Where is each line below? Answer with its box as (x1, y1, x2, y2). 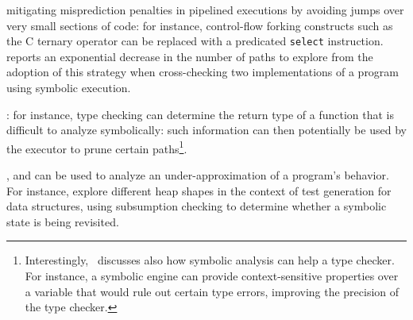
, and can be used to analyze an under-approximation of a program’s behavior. (6, 167, 389, 183)
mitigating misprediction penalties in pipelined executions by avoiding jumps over (6, 2, 404, 17)
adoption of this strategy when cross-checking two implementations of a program (6, 64, 399, 80)
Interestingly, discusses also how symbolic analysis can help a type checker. (25, 252, 395, 268)
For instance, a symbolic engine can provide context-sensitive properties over (25, 268, 399, 284)
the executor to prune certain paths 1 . (6, 137, 187, 156)
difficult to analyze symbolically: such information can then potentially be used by (6, 121, 407, 138)
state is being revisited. (6, 213, 119, 229)
